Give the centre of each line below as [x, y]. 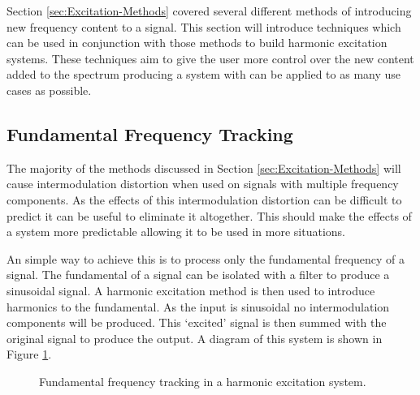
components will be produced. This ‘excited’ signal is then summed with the [197, 322]
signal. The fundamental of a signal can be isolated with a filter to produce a [198, 275]
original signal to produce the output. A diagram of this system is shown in [195, 338]
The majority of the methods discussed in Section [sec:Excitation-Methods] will [204, 167]
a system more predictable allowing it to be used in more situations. [176, 232]
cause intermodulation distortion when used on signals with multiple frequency [203, 184]
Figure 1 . [29, 354]
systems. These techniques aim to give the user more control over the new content [210, 58]
